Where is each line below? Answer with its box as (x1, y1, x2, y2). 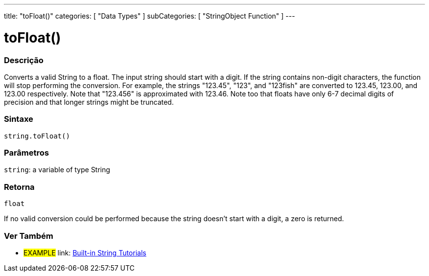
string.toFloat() (4, 132, 70, 140)
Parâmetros (4, 148, 49, 158)
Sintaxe (4, 114, 33, 124)
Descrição (4, 55, 44, 65)
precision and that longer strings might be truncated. (4, 97, 174, 106)
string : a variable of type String (4, 165, 110, 174)
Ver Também (4, 230, 53, 241)
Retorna (4, 182, 35, 192)
